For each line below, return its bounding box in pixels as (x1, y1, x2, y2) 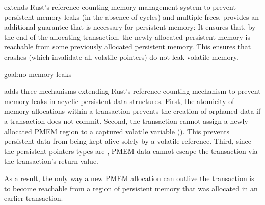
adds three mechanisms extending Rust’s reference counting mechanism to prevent (4, 86, 261, 96)
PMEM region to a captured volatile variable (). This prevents (34, 125, 230, 136)
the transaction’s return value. (4, 156, 99, 166)
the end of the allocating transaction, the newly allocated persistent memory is (4, 31, 251, 42)
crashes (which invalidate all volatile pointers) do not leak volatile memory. (4, 51, 239, 62)
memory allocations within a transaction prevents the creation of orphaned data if (4, 106, 261, 116)
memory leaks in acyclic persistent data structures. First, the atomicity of (4, 95, 234, 106)
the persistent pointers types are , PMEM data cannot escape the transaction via (4, 145, 258, 156)
